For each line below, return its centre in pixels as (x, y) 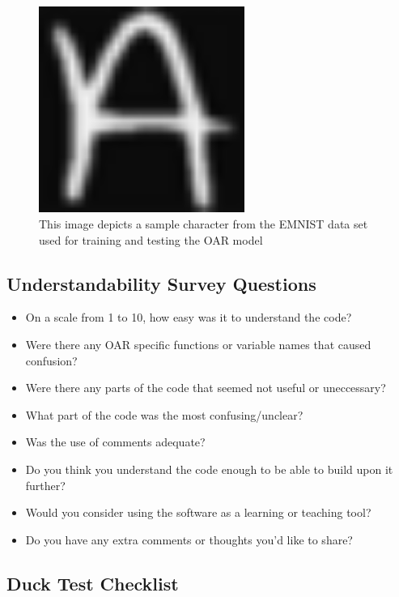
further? (45, 485)
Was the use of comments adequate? (115, 442)
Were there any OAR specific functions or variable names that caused (198, 344)
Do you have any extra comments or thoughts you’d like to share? (189, 539)
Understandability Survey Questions (161, 283)
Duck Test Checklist (93, 583)
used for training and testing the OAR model (151, 239)
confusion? (51, 360)
